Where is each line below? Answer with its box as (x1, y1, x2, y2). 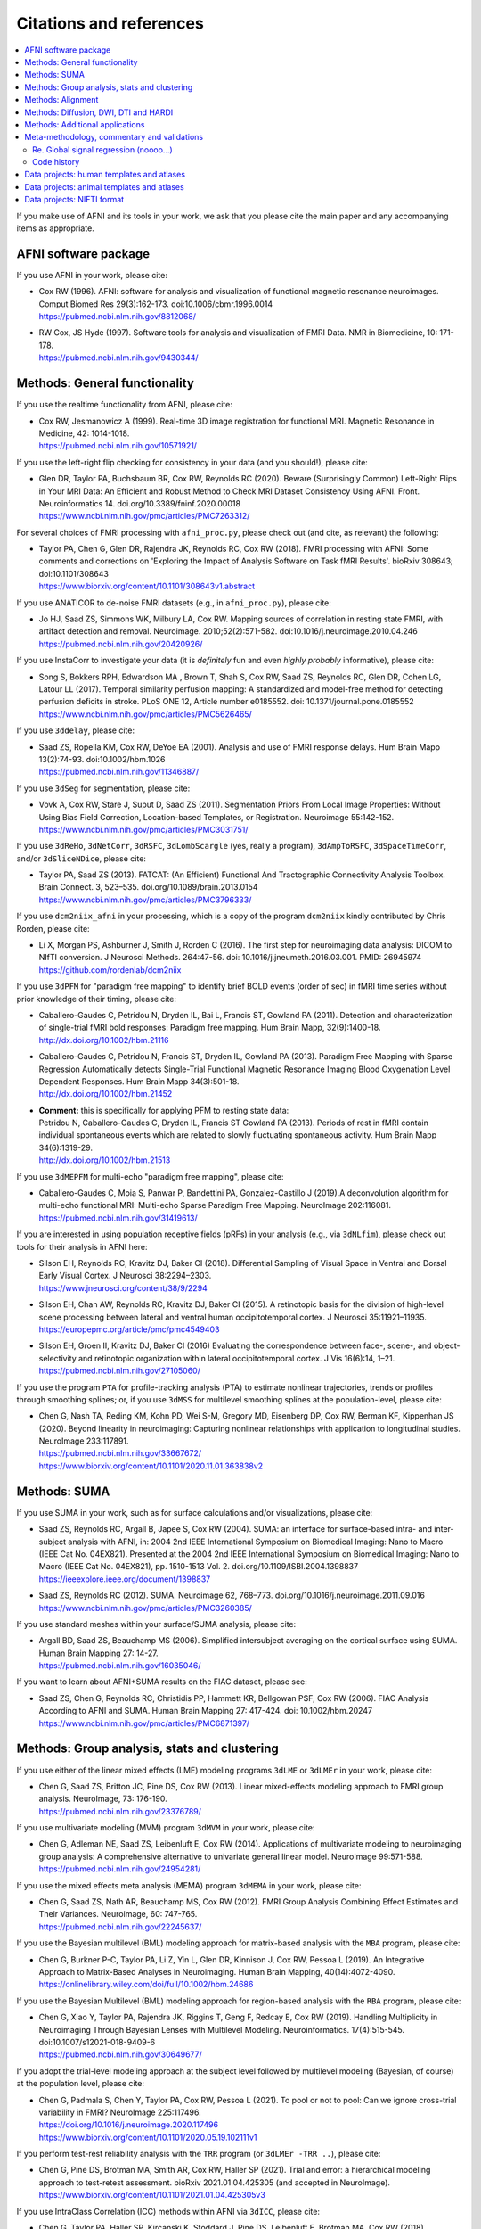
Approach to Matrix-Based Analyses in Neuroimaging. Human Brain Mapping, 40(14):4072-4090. (38, 1967, 395, 1977)
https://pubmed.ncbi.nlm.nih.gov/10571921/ (38, 440, 198, 451)
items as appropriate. (16, 223, 95, 234)
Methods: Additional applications (24, 119, 145, 129)
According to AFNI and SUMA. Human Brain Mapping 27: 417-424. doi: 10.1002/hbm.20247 (38, 1706, 373, 1716)
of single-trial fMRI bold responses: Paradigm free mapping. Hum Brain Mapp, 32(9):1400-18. (38, 1022, 381, 1033)
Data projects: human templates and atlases (24, 169, 186, 180)
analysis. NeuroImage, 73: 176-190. (38, 1793, 168, 1805)
